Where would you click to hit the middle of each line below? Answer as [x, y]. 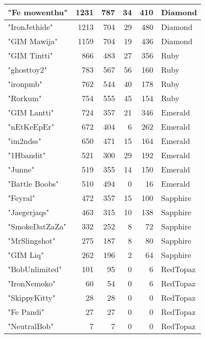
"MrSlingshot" [32, 240]
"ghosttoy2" [27, 70]
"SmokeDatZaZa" [37, 226]
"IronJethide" [30, 27]
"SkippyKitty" [32, 297]
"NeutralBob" [31, 326]
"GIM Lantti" [31, 112]
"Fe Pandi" [26, 312]
